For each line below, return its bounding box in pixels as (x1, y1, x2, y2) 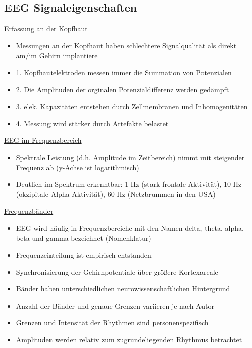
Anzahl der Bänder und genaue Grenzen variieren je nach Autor (16, 300, 214, 311)
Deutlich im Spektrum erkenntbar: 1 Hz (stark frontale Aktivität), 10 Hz (16, 179, 242, 189)
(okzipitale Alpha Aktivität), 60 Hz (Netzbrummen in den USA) (16, 188, 216, 199)
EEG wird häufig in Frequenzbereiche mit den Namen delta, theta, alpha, (16, 222, 244, 233)
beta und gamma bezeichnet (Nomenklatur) (16, 232, 152, 243)
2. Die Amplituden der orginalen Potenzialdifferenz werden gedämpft (16, 84, 229, 94)
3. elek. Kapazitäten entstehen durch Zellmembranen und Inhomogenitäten (16, 101, 248, 112)
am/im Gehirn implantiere (16, 50, 98, 61)
